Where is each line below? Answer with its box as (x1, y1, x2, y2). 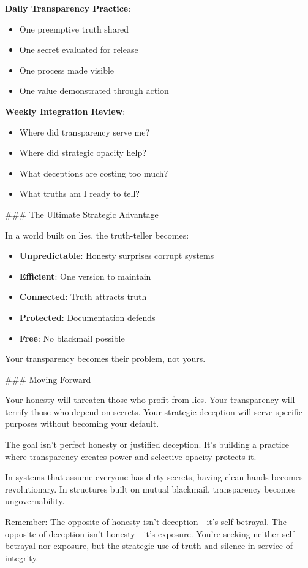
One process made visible (19, 63, 115, 76)
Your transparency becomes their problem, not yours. (5, 352, 206, 365)
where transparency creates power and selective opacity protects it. (5, 450, 257, 462)
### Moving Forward (5, 372, 91, 385)
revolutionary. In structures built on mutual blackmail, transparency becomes (5, 482, 296, 495)
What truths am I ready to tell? (19, 187, 140, 200)
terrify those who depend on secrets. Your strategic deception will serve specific (5, 405, 302, 418)
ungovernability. (5, 494, 65, 507)
